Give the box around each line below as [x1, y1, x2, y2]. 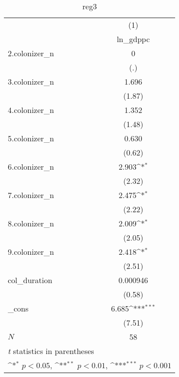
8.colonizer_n [8, 218, 54, 229]
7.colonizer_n [8, 189, 54, 200]
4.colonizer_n [8, 104, 54, 115]
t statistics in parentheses [8, 345, 94, 356]
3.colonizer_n [8, 76, 54, 87]
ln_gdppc [117, 33, 150, 44]
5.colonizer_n [8, 133, 54, 144]
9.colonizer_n [8, 246, 54, 257]
